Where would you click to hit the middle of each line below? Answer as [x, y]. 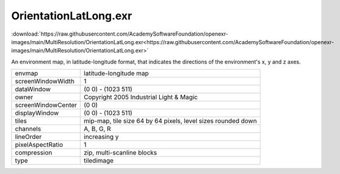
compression [34, 153]
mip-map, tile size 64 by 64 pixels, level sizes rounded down [171, 121]
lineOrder [28, 137]
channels [28, 129]
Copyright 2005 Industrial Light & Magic [141, 97]
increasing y [101, 137]
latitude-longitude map [116, 74]
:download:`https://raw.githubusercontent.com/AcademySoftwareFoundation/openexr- [120, 34]
